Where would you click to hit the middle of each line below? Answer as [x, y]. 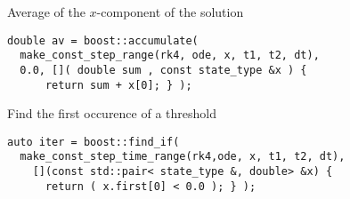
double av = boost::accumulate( [103, 40]
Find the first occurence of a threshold [112, 113]
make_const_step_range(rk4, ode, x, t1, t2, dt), [170, 56]
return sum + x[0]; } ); [118, 85]
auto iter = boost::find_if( [94, 142]
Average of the [46, 12]
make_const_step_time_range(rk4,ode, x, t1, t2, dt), [183, 157]
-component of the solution [170, 12]
